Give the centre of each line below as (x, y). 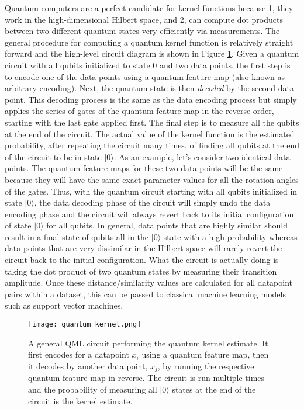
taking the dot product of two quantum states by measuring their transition (141, 271)
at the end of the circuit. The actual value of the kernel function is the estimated (150, 134)
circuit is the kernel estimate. (80, 401)
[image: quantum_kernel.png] (85, 325)
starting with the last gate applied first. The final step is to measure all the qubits (152, 122)
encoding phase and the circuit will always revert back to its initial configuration (149, 214)
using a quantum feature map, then (205, 354)
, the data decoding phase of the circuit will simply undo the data (152, 202)
